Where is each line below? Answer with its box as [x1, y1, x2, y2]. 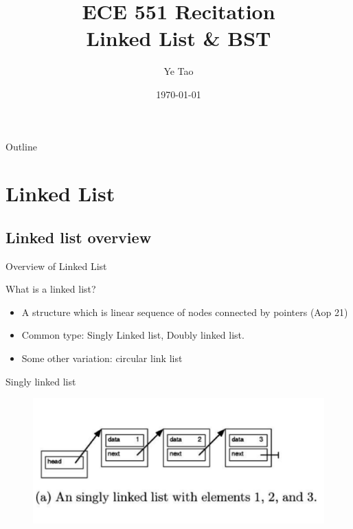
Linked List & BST [86, 24, 271, 52]
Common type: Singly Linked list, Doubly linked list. [21, 328, 244, 342]
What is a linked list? [5, 282, 96, 296]
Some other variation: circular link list [21, 351, 183, 365]
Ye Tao [163, 64, 194, 78]
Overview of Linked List [5, 258, 107, 273]
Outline [5, 139, 37, 153]
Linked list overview [5, 226, 152, 247]
